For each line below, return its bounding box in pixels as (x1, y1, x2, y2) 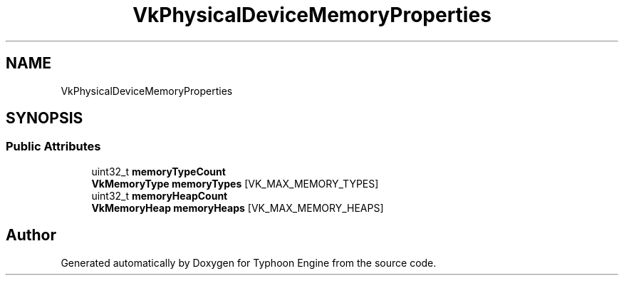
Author (6, 226, 56, 245)
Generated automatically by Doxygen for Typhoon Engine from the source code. (61, 256, 437, 269)
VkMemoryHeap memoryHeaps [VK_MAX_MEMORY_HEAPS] (91, 201, 384, 214)
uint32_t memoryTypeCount (91, 165, 226, 178)
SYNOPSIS (6, 109, 83, 128)
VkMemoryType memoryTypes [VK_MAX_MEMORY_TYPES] (91, 177, 379, 190)
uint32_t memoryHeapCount (91, 189, 228, 202)
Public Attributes (6, 139, 101, 154)
